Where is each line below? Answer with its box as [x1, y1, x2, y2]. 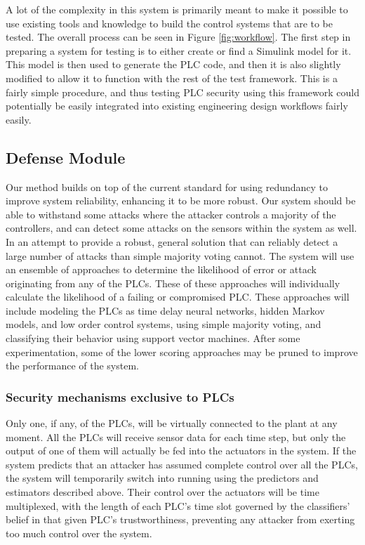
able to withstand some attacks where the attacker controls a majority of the [6, 206, 336, 221]
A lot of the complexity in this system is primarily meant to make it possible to [6, 2, 348, 16]
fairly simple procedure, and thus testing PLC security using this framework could [6, 84, 359, 99]
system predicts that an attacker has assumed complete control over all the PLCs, [6, 457, 358, 471]
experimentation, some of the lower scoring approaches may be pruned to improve [6, 344, 358, 359]
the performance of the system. [6, 358, 139, 373]
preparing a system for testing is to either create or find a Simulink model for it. [6, 43, 352, 58]
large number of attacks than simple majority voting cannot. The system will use [6, 248, 354, 263]
